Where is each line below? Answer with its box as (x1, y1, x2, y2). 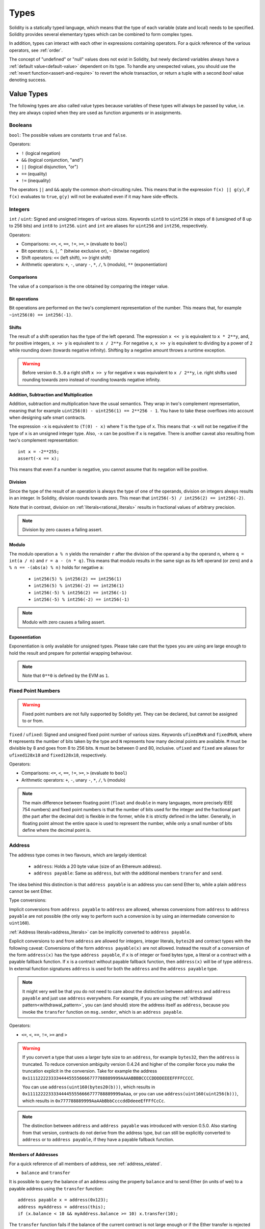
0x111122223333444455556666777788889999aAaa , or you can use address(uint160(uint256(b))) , (22, 1091, 238, 1097)
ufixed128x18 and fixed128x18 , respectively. (9, 752, 107, 758)
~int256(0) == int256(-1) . (9, 312, 73, 318)
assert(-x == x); (18, 455, 59, 461)
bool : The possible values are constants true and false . (9, 132, 127, 138)
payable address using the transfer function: (9, 1185, 104, 1192)
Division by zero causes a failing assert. (22, 527, 103, 533)
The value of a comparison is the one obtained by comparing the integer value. (9, 283, 169, 289)
